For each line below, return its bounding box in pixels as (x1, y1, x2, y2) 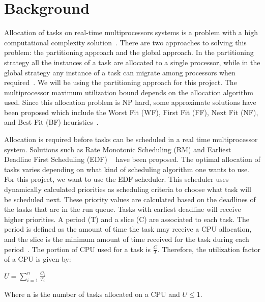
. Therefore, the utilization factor (157, 243, 260, 254)
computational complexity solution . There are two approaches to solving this (4, 37, 247, 47)
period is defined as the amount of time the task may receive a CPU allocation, (4, 224, 252, 234)
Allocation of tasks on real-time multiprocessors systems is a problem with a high (4, 27, 258, 38)
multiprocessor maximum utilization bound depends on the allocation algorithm (4, 87, 254, 97)
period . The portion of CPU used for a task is (4, 243, 151, 254)
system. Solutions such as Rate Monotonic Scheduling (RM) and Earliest (4, 144, 231, 154)
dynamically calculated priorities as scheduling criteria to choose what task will (4, 184, 251, 195)
